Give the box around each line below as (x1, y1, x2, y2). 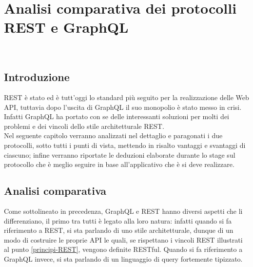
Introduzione (4, 69, 70, 84)
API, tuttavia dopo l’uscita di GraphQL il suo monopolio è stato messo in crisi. (4, 102, 242, 112)
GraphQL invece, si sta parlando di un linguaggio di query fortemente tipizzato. (4, 254, 243, 264)
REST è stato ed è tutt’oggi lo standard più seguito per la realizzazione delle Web (4, 92, 249, 103)
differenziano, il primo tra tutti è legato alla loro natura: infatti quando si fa (4, 215, 232, 226)
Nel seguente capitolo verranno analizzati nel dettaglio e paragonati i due (4, 130, 223, 141)
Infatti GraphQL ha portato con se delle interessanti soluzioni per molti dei (4, 111, 229, 122)
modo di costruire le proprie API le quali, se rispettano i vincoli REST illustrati (4, 234, 243, 245)
